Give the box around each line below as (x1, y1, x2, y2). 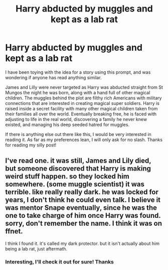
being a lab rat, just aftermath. (5, 245, 68, 251)
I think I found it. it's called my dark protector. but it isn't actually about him (5, 240, 159, 246)
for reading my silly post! (5, 142, 57, 148)
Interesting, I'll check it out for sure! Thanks (5, 258, 114, 265)
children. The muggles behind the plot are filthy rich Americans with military (5, 95, 162, 101)
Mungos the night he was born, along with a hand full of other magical (5, 89, 150, 95)
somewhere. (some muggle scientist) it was (5, 180, 144, 189)
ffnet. (5, 227, 24, 236)
